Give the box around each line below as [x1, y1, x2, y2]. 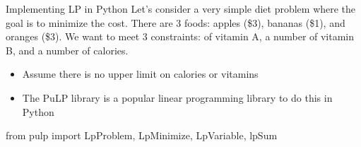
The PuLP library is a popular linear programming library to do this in [22, 90, 333, 105]
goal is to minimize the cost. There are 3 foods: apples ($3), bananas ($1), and [6, 15, 345, 30]
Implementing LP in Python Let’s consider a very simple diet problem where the [6, 1, 356, 16]
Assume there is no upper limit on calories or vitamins [22, 66, 259, 81]
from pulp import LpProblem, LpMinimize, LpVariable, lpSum [6, 128, 278, 143]
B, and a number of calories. [6, 42, 129, 57]
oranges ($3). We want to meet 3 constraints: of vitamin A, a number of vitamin [6, 29, 355, 44]
